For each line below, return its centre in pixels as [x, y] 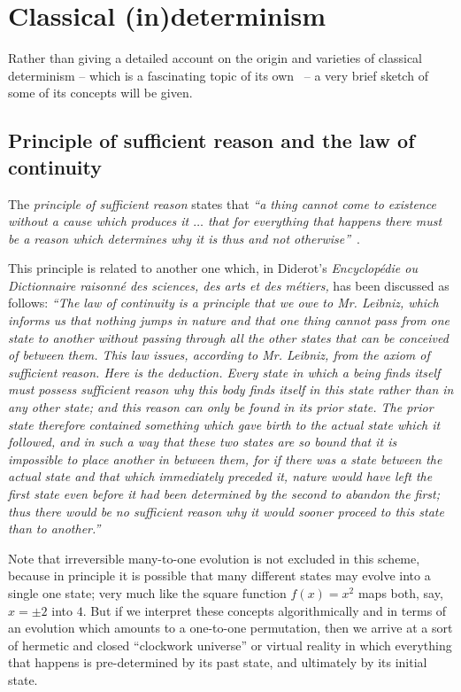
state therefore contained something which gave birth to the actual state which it [224, 424]
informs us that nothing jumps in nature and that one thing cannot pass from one [229, 320]
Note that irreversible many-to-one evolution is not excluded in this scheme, [214, 558]
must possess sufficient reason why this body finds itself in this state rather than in [231, 389]
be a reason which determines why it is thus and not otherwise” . [184, 238]
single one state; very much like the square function [147, 592]
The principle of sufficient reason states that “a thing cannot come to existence [222, 203]
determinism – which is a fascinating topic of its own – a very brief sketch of [218, 75]
